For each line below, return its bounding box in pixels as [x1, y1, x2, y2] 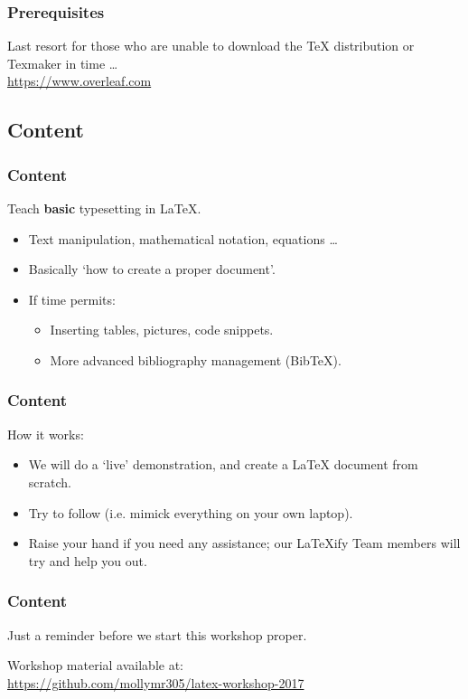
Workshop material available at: [7, 656, 184, 675]
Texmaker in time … [7, 53, 118, 72]
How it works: [7, 424, 84, 443]
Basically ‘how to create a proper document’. [28, 260, 276, 279]
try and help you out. [28, 551, 147, 570]
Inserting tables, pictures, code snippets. [50, 320, 274, 339]
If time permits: [28, 289, 116, 308]
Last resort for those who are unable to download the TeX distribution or [7, 36, 415, 55]
